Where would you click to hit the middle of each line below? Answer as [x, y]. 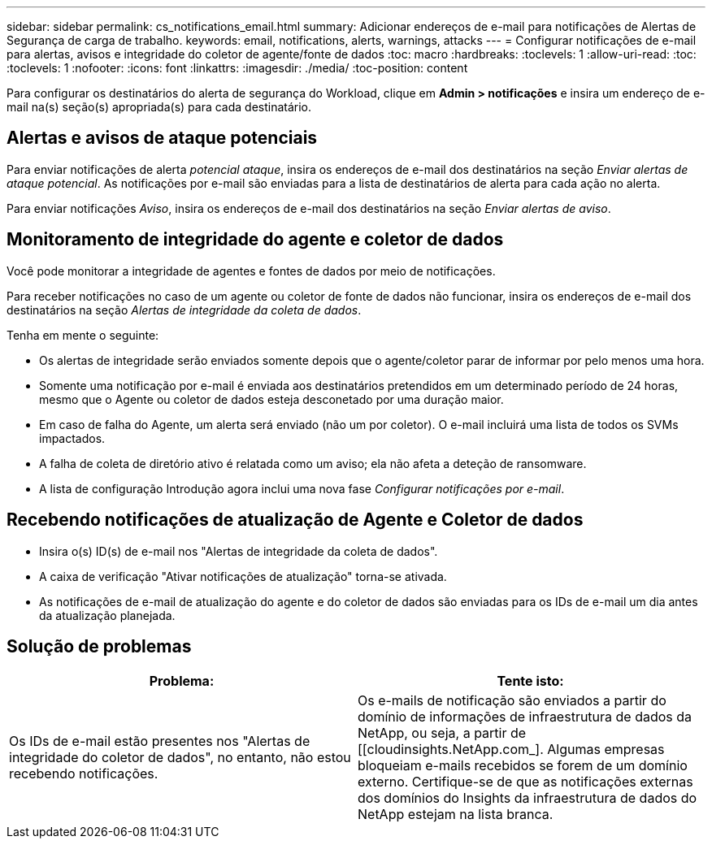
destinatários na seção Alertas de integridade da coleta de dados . [184, 310]
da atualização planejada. [107, 615]
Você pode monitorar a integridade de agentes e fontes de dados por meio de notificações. [251, 271]
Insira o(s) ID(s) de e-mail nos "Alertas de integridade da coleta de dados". [239, 551]
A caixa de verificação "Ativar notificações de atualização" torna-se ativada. [243, 576]
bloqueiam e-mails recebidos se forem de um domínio [523, 766]
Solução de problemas [99, 646]
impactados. [72, 438]
